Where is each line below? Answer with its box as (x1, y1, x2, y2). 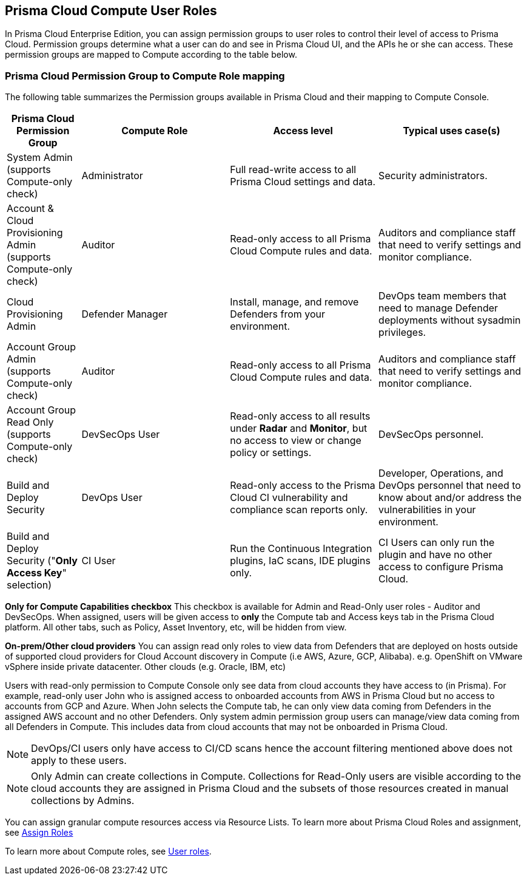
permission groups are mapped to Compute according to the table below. (5, 49, 297, 60)
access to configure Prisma (378, 561, 503, 573)
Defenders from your (230, 308, 326, 321)
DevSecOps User (81, 428, 160, 441)
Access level (273, 124, 333, 137)
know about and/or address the (378, 491, 522, 504)
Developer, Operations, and (378, 467, 503, 480)
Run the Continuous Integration (230, 542, 372, 555)
